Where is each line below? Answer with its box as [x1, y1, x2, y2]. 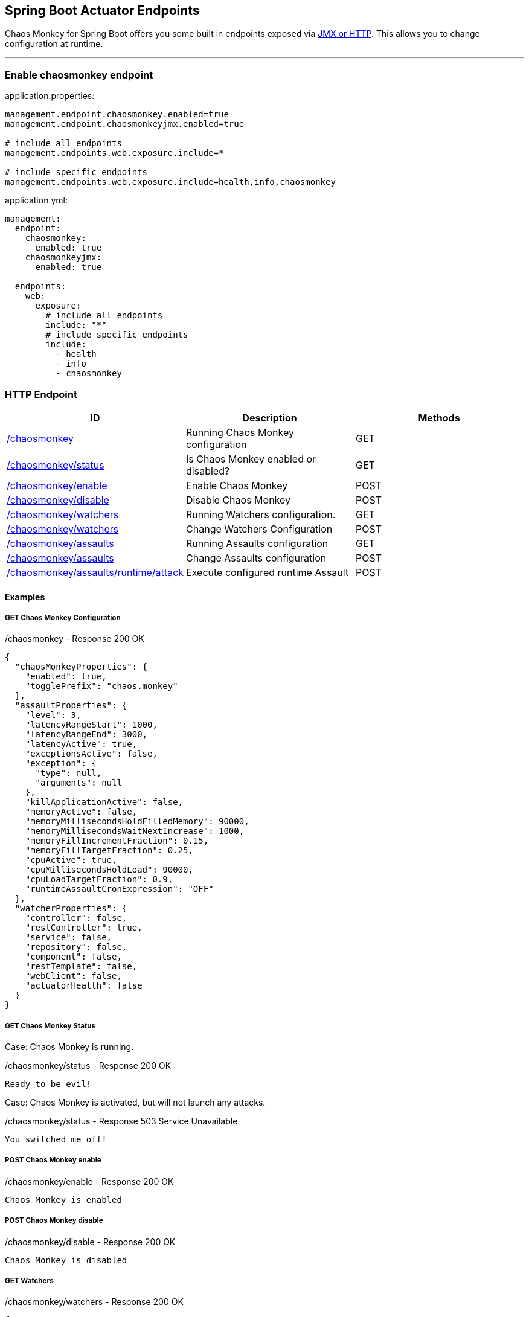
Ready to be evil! [5, 1079, 92, 1089]
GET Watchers [5, 1277, 54, 1286]
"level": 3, [25, 710, 82, 720]
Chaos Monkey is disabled [5, 1255, 127, 1265]
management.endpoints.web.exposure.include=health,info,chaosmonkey [5, 177, 336, 187]
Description [242, 411, 297, 424]
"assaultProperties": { [14, 700, 127, 711]
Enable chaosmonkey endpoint [5, 68, 153, 81]
